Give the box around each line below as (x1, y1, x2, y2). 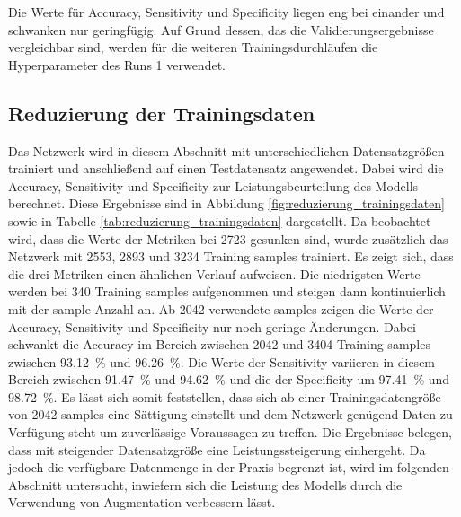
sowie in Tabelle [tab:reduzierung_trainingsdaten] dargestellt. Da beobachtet (8, 211, 431, 230)
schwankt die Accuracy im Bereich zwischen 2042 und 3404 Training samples (8, 335, 430, 354)
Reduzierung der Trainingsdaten (8, 99, 315, 127)
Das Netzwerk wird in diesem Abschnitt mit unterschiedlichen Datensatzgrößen (8, 141, 445, 160)
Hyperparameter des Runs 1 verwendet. (8, 55, 226, 74)
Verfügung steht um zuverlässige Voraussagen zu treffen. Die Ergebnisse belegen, (8, 423, 452, 442)
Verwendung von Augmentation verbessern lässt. (8, 493, 276, 512)
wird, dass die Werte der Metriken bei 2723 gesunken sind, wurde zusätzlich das (8, 229, 448, 248)
